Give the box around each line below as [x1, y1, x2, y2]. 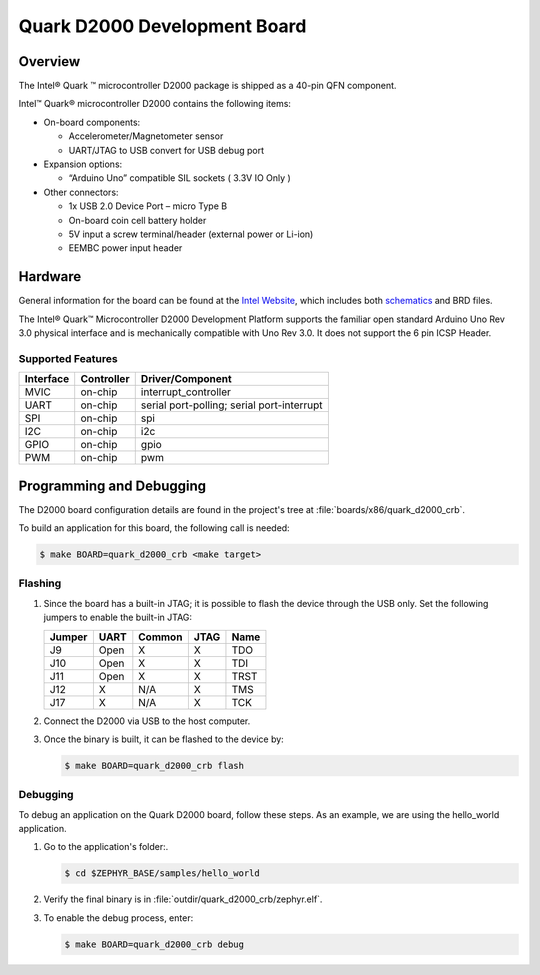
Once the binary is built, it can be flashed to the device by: [43, 733, 284, 745]
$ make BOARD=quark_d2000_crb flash [64, 760, 245, 771]
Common [138, 630, 183, 644]
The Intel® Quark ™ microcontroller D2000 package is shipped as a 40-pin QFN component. [18, 80, 397, 92]
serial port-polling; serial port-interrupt [140, 398, 324, 412]
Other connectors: [43, 186, 119, 198]
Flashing [18, 576, 62, 590]
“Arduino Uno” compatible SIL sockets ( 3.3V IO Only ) [68, 172, 292, 184]
